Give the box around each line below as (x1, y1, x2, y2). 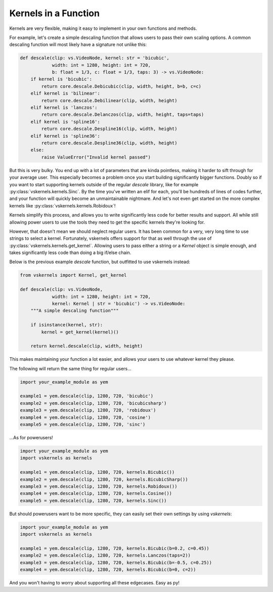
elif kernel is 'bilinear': (30, 91, 101, 96)
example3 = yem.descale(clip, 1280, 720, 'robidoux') (20, 407, 156, 413)
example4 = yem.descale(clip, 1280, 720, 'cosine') (20, 414, 151, 420)
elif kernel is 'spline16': (30, 119, 101, 124)
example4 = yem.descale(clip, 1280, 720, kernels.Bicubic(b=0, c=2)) (20, 567, 196, 573)
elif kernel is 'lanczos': (30, 105, 98, 111)
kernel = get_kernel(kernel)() (41, 329, 119, 335)
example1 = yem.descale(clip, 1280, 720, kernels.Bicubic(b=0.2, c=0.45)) (20, 545, 210, 551)
